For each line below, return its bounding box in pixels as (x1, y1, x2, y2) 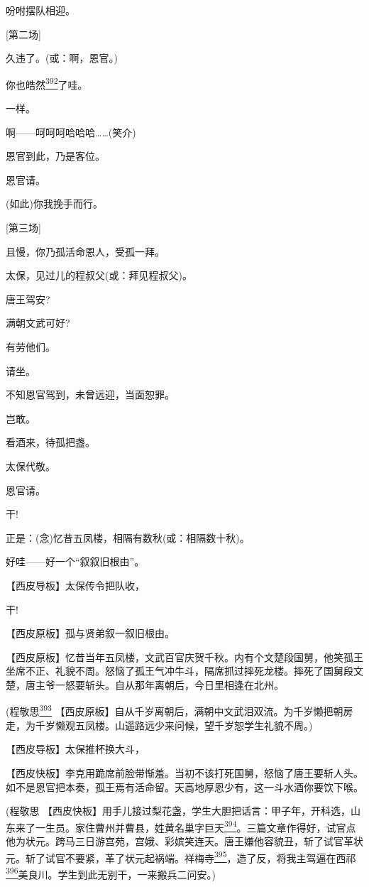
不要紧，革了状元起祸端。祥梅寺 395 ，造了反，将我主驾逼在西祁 (65, 848, 356, 865)
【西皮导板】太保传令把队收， (6, 577, 145, 592)
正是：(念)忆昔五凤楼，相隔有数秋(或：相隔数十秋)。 (6, 530, 250, 545)
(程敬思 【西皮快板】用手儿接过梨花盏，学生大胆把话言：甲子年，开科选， (6, 803, 351, 818)
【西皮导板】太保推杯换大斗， (6, 741, 145, 756)
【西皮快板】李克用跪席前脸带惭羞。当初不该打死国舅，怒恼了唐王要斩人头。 (6, 765, 363, 780)
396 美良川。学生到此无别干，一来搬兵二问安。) (6, 864, 216, 881)
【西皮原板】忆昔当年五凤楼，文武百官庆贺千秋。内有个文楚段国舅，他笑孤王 (6, 649, 363, 664)
